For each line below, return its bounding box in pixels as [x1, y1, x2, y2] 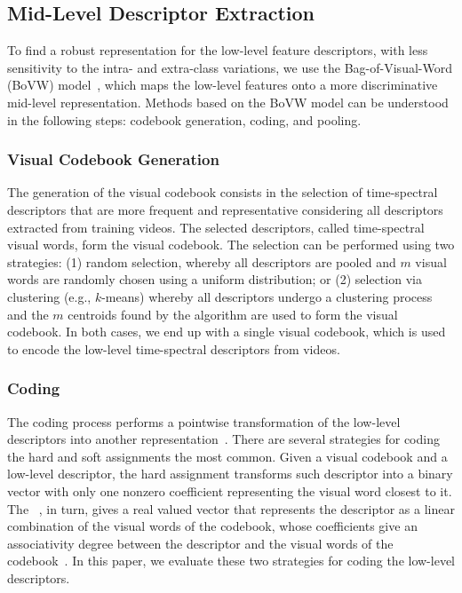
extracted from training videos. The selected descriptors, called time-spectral [7, 217, 425, 236]
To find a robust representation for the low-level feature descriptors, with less [7, 41, 428, 59]
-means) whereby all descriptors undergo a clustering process [101, 287, 433, 305]
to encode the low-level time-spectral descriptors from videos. [7, 339, 340, 358]
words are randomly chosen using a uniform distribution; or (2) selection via [7, 270, 422, 289]
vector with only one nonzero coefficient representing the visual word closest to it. [7, 481, 452, 500]
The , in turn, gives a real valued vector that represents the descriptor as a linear [7, 499, 455, 518]
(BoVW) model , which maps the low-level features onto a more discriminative [7, 75, 438, 94]
